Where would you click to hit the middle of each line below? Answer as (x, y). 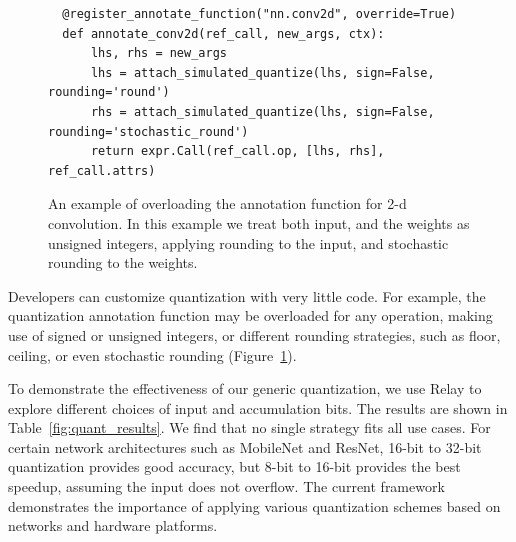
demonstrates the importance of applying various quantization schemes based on (254, 505)
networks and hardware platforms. (113, 525)
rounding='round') (109, 92)
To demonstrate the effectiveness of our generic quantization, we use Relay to (245, 388)
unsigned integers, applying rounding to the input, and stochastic (248, 242)
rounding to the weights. (123, 262)
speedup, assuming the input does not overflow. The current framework (226, 486)
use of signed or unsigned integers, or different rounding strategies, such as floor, (254, 334)
